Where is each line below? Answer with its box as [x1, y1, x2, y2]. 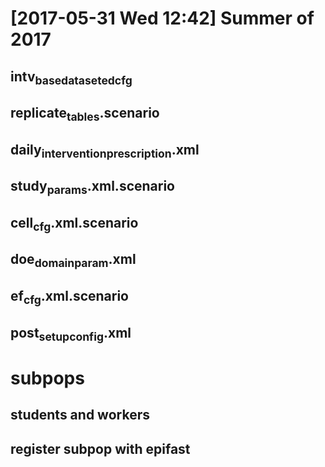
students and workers [10, 407, 150, 424]
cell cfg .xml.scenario [10, 214, 139, 234]
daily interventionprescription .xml [10, 141, 200, 161]
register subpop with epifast [10, 440, 191, 457]
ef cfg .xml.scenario [10, 288, 129, 307]
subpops [10, 367, 85, 389]
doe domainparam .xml [10, 251, 137, 271]
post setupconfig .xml [10, 324, 132, 344]
